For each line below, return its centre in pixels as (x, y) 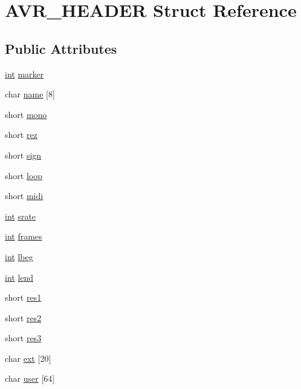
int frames (24, 236)
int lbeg (19, 256)
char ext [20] (28, 358)
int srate (21, 216)
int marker (24, 74)
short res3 (23, 338)
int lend (19, 277)
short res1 (23, 297)
